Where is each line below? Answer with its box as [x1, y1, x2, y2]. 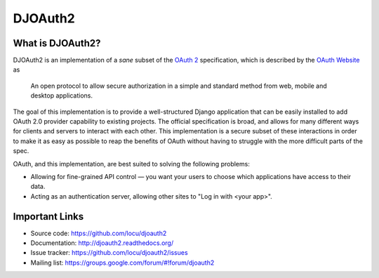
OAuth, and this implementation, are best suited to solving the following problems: [13, 159, 251, 168]
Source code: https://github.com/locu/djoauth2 [30, 229, 167, 237]
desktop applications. [30, 91, 93, 100]
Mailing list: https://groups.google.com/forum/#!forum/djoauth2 [30, 258, 215, 267]
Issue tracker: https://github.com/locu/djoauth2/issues [30, 249, 189, 257]
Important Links [13, 211, 84, 223]
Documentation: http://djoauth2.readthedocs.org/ [30, 239, 174, 247]
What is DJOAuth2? [13, 37, 101, 49]
